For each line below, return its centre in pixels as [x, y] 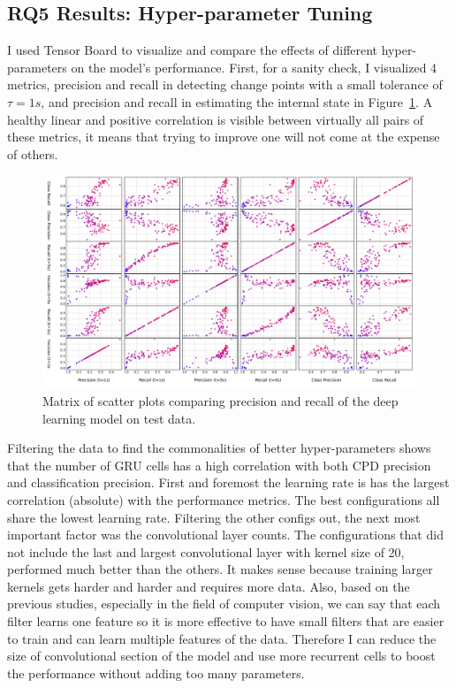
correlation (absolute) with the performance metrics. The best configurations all [224, 499]
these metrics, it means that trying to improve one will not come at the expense [224, 137]
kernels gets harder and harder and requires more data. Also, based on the [209, 586]
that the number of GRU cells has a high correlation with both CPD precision [219, 465]
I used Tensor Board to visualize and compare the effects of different [193, 50]
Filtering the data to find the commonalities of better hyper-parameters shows [219, 448]
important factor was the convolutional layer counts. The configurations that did [225, 535]
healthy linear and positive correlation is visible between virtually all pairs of [216, 119]
